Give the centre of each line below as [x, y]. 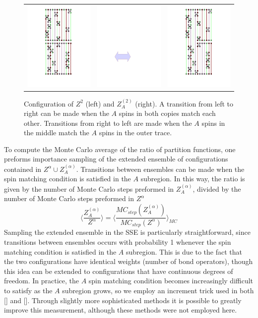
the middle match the [57, 132]
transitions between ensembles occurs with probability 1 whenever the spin [118, 241]
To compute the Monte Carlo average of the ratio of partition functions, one [120, 149]
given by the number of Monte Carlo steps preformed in [89, 188]
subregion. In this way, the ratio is [193, 179]
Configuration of [49, 103]
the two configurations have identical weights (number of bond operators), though [129, 261]
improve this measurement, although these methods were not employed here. [121, 310]
